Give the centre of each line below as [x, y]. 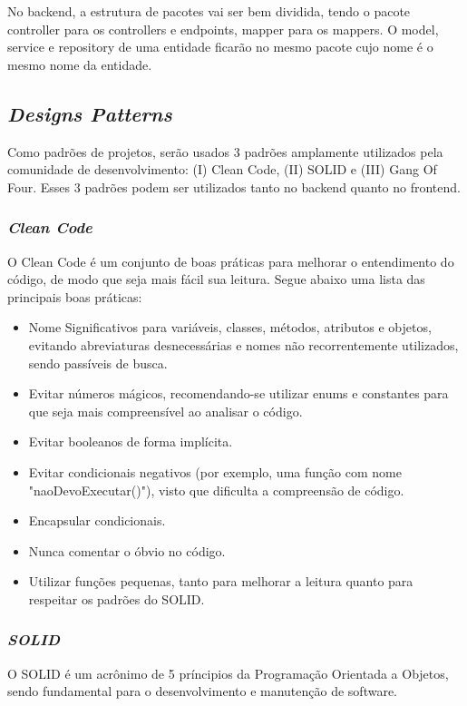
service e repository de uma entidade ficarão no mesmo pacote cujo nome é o [220, 47]
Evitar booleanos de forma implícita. [131, 441]
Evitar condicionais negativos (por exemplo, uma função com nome [215, 471]
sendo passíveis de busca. [98, 363]
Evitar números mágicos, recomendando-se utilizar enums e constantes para [238, 393]
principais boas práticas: [75, 296]
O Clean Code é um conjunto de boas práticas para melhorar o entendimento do [231, 261]
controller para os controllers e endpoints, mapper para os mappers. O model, [223, 29]
